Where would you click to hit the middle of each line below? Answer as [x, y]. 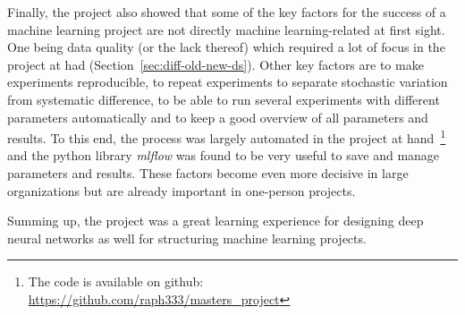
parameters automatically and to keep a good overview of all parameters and [218, 117]
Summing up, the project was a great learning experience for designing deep [216, 221]
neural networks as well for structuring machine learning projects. [187, 238]
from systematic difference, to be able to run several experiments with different [224, 99]
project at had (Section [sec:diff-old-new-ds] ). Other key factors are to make [216, 64]
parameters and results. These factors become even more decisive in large [208, 173]
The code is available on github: [116, 281]
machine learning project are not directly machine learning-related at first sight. [226, 29]
